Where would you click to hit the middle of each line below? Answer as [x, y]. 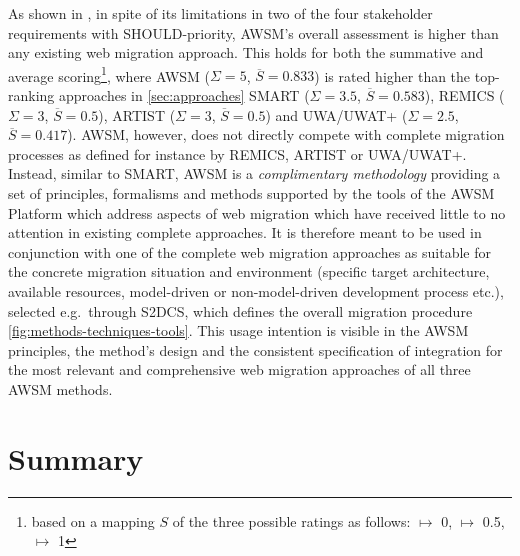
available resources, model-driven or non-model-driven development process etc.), [256, 290]
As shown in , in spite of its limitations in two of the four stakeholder [220, 13]
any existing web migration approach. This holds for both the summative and [246, 52]
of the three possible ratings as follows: [291, 520]
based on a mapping [93, 520]
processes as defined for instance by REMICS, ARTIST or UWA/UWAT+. [237, 153]
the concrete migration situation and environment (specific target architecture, [249, 271]
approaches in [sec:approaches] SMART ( [184, 95]
